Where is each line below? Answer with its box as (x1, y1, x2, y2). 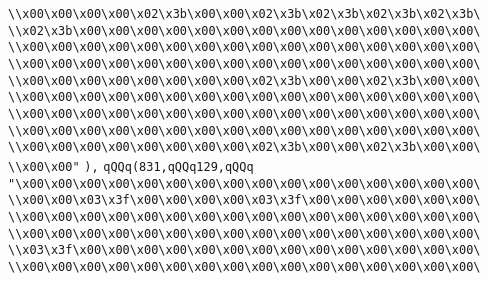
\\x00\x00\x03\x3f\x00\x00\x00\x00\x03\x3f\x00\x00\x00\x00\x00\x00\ (8, 193, 481, 208)
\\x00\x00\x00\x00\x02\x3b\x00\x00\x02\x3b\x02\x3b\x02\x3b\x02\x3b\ (8, 7, 481, 21)
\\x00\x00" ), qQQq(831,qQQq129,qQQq (8, 159, 254, 174)
